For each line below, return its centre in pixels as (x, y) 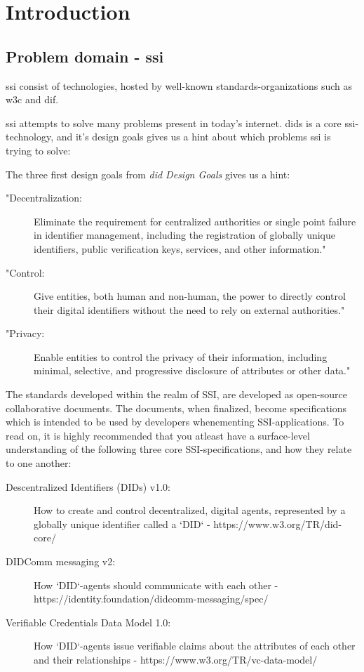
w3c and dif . (32, 99)
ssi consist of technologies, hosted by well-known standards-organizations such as (179, 85)
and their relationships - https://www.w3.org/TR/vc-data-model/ (176, 659)
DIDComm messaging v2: (61, 561)
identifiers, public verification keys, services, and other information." (180, 248)
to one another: (39, 463)
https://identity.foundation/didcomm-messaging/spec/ (151, 599)
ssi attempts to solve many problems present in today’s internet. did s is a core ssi (181, 123)
